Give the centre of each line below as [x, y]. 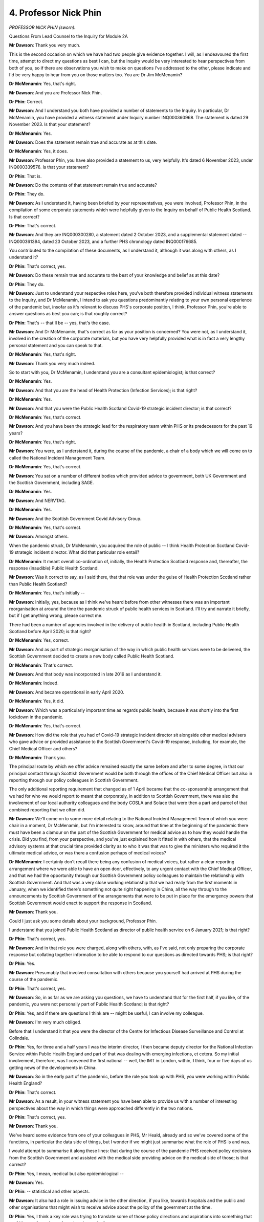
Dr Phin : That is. [25, 176]
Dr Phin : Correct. [26, 102]
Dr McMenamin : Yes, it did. [37, 701]
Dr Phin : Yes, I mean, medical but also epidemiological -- [66, 1174]
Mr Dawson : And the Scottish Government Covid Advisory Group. [75, 519]
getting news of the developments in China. [53, 1068]
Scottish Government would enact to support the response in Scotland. [81, 903]
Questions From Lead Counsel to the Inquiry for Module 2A [68, 36]
